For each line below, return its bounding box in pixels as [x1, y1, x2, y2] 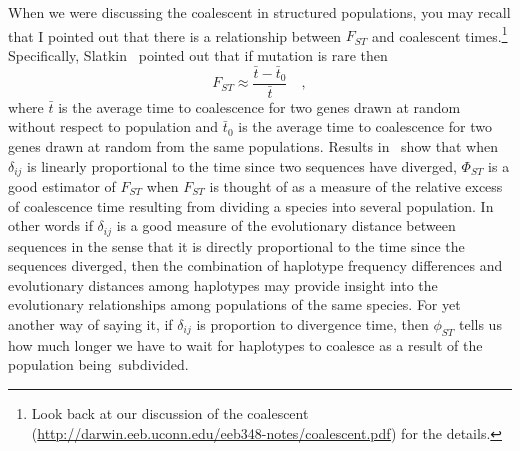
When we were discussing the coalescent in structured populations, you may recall [8, 2, 511, 22]
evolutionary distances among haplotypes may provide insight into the [8, 274, 438, 295]
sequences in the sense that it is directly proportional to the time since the [8, 235, 465, 256]
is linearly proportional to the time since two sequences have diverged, [27, 155, 457, 176]
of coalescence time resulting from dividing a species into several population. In [8, 195, 494, 216]
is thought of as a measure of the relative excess [209, 176, 503, 197]
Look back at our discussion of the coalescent [31, 403, 309, 424]
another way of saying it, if [8, 314, 173, 335]
